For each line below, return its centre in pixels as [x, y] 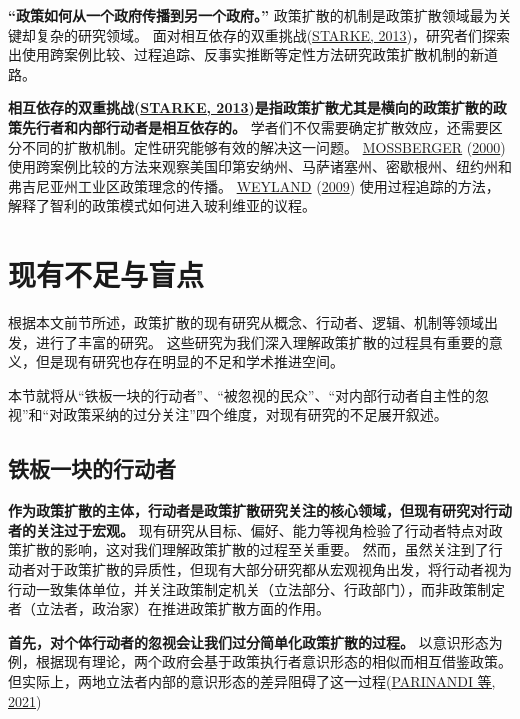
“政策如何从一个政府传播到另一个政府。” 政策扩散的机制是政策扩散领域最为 [253, 15]
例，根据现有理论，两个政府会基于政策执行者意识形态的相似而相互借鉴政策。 [260, 661]
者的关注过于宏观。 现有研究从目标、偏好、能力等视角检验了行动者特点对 [248, 529]
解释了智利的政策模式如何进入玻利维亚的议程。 [162, 205]
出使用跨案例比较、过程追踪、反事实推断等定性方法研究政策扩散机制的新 [246, 54]
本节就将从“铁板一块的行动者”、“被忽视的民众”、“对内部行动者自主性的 [242, 394]
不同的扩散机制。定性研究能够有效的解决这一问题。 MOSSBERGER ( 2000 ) [263, 146]
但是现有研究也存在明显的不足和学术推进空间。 [189, 361]
